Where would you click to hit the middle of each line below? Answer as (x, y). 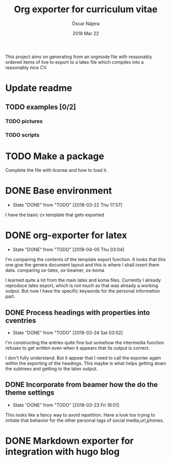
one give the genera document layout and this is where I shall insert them (82, 265)
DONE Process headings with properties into (78, 312)
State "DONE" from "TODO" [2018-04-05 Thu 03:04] (69, 250)
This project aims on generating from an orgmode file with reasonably (79, 57)
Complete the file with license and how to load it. (57, 170)
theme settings (30, 393)
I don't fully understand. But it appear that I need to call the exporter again (83, 357)
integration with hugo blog (63, 452)
